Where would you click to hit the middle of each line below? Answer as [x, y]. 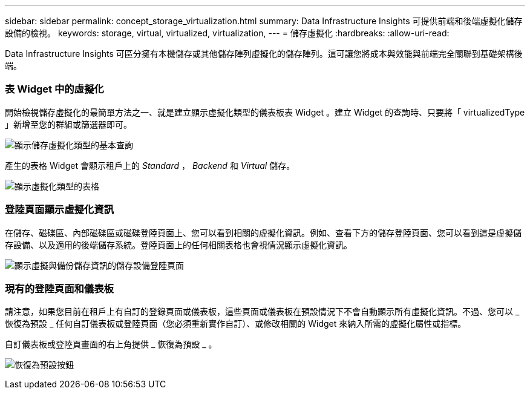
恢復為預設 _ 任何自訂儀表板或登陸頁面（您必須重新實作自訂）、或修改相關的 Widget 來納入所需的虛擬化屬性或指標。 [236, 324]
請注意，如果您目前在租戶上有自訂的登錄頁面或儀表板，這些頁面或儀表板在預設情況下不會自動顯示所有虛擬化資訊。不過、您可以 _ [262, 312]
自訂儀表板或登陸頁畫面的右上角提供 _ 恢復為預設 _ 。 [111, 344]
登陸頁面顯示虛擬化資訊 [59, 210]
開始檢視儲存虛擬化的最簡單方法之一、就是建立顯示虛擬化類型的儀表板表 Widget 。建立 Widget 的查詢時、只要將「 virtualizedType [265, 112]
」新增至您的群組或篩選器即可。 [68, 124]
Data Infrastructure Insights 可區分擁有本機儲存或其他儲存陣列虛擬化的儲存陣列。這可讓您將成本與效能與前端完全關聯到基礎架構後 [264, 54]
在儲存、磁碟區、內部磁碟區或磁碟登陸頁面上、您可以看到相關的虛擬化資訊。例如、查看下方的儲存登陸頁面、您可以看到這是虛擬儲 [263, 232]
